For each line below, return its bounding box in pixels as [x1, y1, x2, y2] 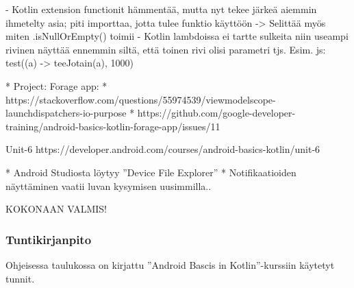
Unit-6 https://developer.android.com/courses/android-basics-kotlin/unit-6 [5, 142, 320, 156]
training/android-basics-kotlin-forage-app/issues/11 [5, 119, 220, 133]
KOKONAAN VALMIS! [5, 202, 107, 216]
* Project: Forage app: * [5, 78, 108, 93]
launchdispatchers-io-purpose [5, 106, 127, 120]
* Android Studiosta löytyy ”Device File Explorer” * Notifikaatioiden [5, 165, 296, 179]
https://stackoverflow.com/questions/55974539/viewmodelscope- [5, 92, 276, 106]
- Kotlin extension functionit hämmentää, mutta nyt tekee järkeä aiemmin [5, 2, 317, 16]
